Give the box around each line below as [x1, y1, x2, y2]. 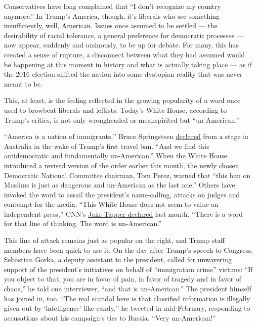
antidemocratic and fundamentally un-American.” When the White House [4, 150, 227, 161]
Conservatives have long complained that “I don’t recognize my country [4, 1, 221, 11]
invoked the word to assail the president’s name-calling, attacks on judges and [4, 189, 240, 199]
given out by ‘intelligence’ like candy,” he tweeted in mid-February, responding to [4, 303, 250, 313]
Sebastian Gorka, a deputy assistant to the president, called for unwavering [4, 254, 232, 265]
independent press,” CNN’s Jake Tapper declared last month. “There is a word [4, 208, 243, 219]
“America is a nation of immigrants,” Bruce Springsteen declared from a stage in [4, 131, 249, 141]
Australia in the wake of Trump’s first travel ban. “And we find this [4, 140, 210, 151]
